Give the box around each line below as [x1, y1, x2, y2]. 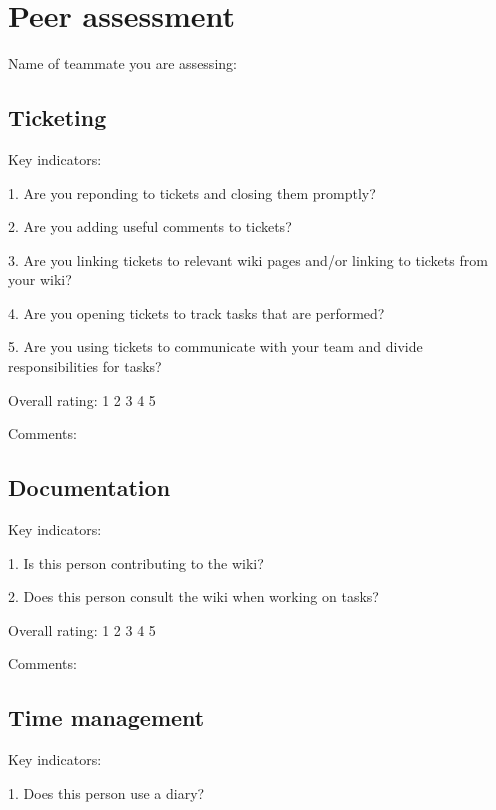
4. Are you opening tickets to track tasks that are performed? [8, 302, 385, 323]
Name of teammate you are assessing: [8, 53, 237, 74]
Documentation [8, 472, 171, 503]
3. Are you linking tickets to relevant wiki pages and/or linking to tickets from [8, 249, 488, 270]
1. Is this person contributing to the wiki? [8, 552, 264, 573]
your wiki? [8, 269, 72, 290]
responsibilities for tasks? [8, 356, 162, 377]
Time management [8, 702, 205, 733]
